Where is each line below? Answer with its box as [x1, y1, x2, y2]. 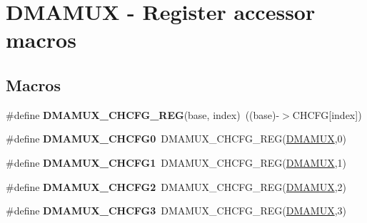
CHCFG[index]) [292, 107, 362, 122]
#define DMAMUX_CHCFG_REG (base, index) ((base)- [6, 107, 280, 122]
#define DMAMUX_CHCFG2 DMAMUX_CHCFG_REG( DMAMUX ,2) [6, 179, 347, 194]
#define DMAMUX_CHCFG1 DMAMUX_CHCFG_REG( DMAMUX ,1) [6, 155, 347, 170]
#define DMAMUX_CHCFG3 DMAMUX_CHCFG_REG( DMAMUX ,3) [6, 203, 347, 218]
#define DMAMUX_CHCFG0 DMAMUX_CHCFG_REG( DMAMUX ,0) [6, 131, 347, 146]
